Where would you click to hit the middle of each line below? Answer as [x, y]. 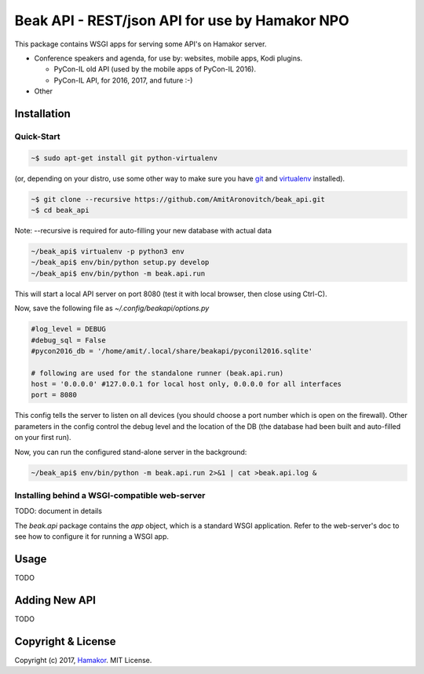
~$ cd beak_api [60, 211]
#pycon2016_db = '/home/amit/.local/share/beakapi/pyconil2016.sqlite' [172, 351]
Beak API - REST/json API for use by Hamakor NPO [182, 20]
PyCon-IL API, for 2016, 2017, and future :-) [123, 80]
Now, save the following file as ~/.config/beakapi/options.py [112, 308]
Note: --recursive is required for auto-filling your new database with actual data [143, 231]
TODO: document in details [58, 511]
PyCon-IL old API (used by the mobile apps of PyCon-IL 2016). [155, 69]
